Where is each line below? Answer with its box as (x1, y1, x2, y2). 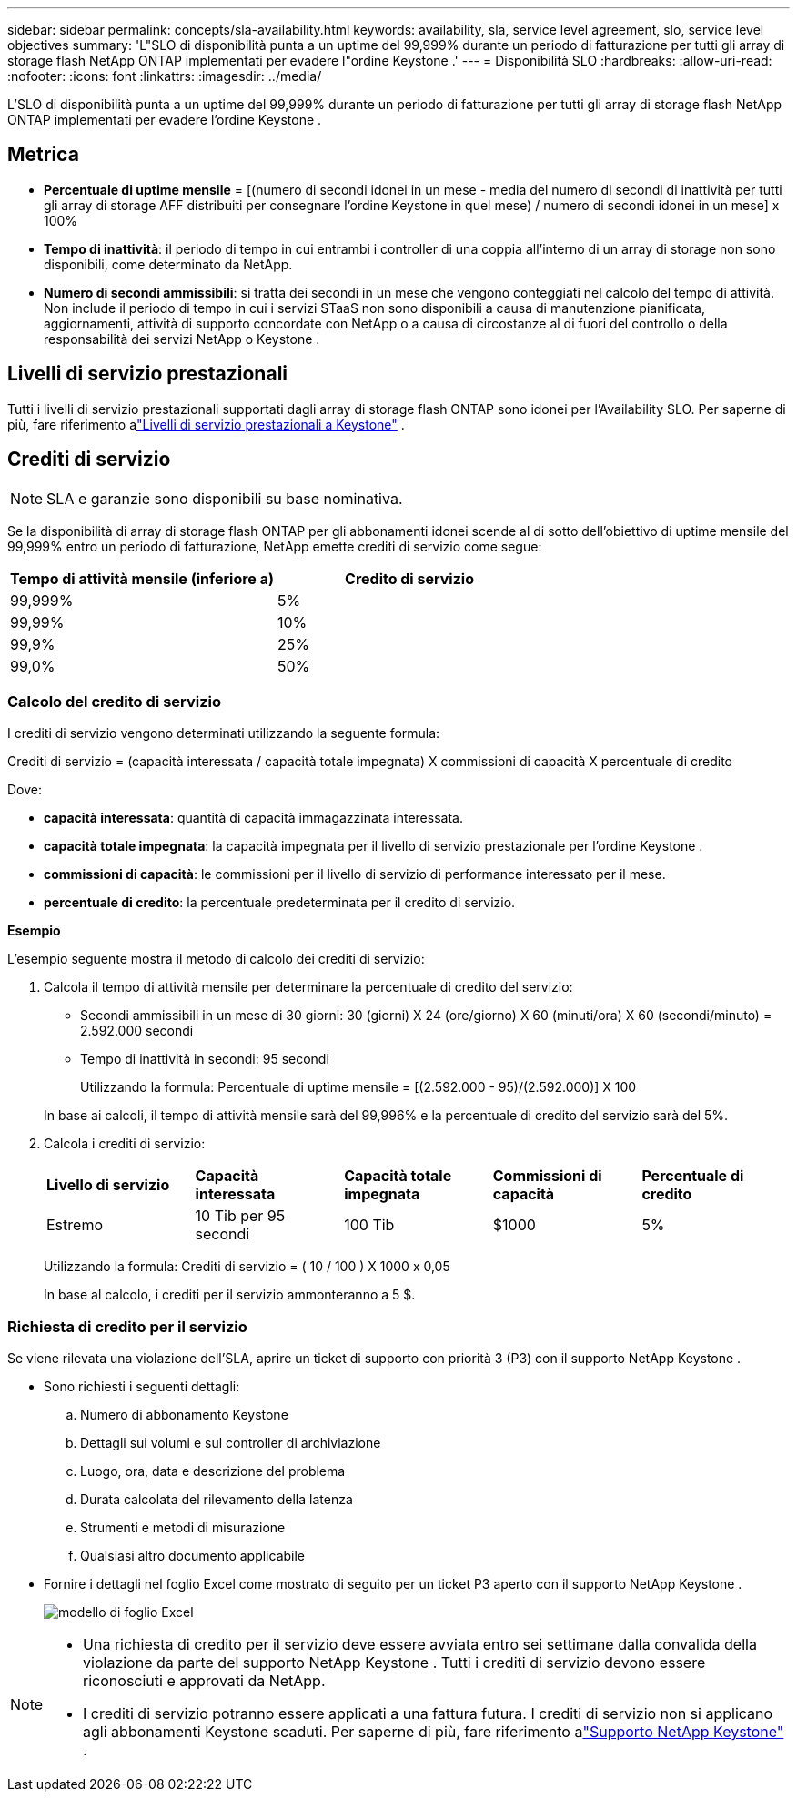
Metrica (7, 143, 79, 167)
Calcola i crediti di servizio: (44, 1136, 206, 1152)
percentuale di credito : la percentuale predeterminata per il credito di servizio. (44, 894, 516, 911)
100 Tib (344, 1216, 395, 1235)
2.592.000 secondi (80, 1023, 194, 1039)
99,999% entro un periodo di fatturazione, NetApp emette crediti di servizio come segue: (7, 538, 542, 554)
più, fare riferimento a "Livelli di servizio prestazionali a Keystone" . (7, 416, 405, 432)
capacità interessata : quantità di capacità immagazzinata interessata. (44, 810, 463, 826)
